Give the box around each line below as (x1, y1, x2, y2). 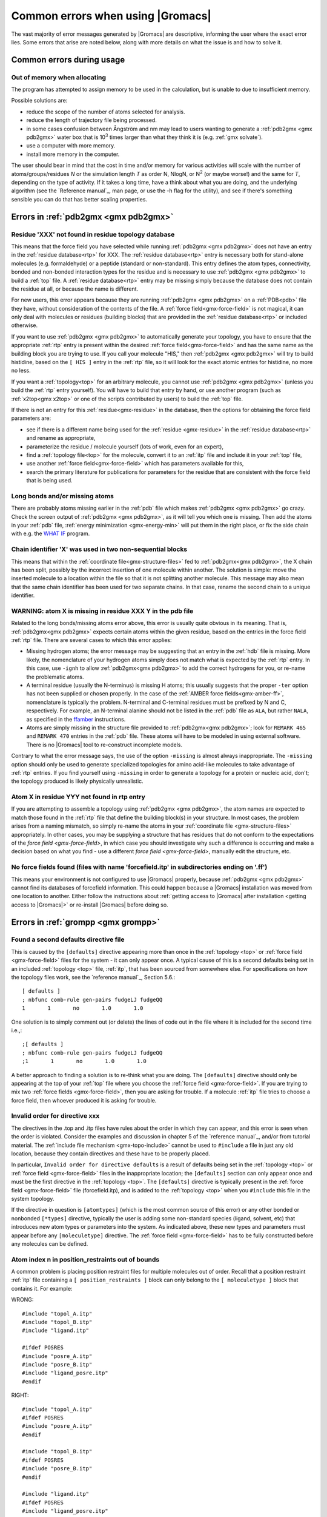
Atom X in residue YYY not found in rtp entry (11, 792, 145, 801)
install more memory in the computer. (26, 150, 120, 158)
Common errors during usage (11, 55, 125, 65)
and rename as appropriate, (26, 434, 96, 442)
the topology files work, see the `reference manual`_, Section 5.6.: (11, 974, 176, 981)
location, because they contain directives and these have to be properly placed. (11, 1150, 210, 1157)
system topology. (11, 1195, 54, 1202)
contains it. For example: (11, 1285, 73, 1292)
